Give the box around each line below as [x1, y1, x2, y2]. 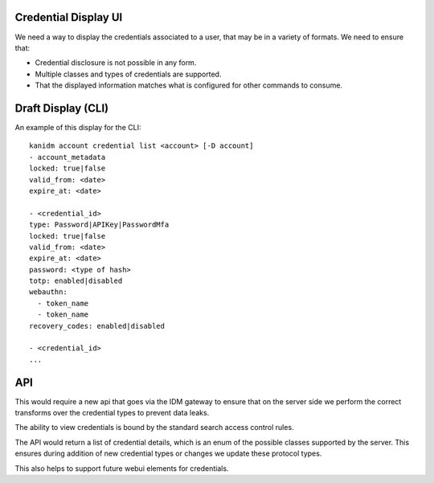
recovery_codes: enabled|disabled [29, 321, 165, 330]
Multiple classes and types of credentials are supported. [35, 69, 222, 79]
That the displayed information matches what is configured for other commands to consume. [35, 80, 343, 90]
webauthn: [29, 288, 68, 297]
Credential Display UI [14, 10, 123, 24]
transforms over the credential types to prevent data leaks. [14, 408, 210, 418]
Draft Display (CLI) [14, 101, 108, 115]
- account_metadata [29, 153, 106, 162]
